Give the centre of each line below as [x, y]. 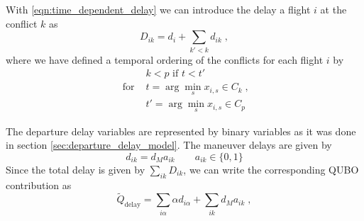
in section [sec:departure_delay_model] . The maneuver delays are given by [169, 145]
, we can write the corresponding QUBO [271, 169]
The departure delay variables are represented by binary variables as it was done [181, 131]
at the [333, 9]
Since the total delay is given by [76, 169]
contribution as [39, 185]
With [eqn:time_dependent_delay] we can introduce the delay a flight [158, 9]
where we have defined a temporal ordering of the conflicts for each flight [165, 59]
